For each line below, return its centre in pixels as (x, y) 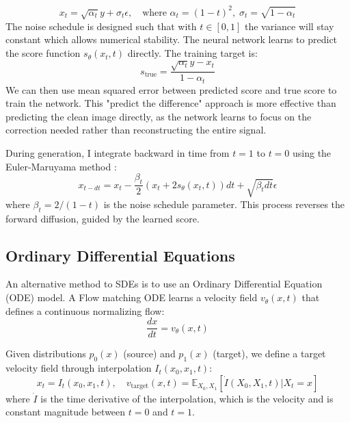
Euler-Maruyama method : (61, 166)
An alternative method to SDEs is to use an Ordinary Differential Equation (164, 284)
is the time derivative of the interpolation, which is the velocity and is (187, 398)
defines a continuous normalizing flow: (85, 310)
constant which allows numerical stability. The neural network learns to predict (172, 39)
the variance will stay (289, 26)
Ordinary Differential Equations (120, 255)
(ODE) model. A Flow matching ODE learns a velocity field (132, 297)
